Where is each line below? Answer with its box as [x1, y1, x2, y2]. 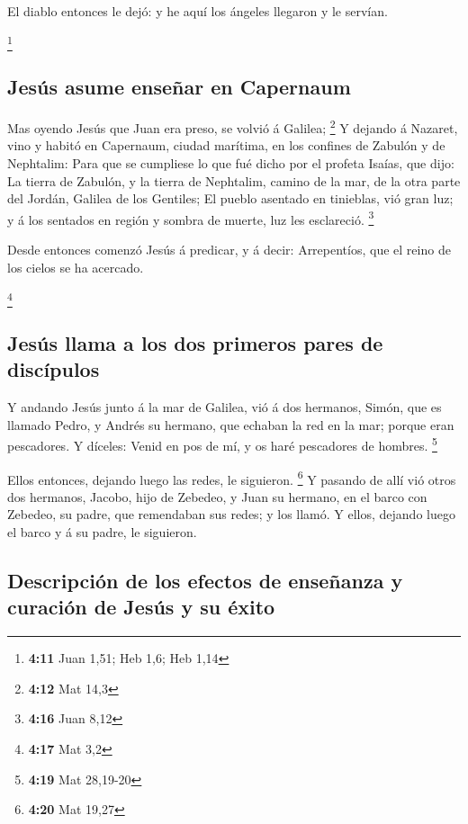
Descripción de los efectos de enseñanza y [7, 566, 403, 594]
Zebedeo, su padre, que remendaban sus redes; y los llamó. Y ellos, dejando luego [7, 505, 455, 524]
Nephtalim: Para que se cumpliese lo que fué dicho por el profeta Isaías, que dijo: [7, 153, 454, 172]
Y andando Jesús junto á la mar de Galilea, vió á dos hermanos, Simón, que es [7, 398, 442, 416]
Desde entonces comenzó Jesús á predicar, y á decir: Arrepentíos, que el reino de [7, 240, 451, 258]
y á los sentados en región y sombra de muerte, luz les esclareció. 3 [7, 207, 374, 228]
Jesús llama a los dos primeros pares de [7, 328, 383, 356]
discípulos [7, 355, 100, 383]
